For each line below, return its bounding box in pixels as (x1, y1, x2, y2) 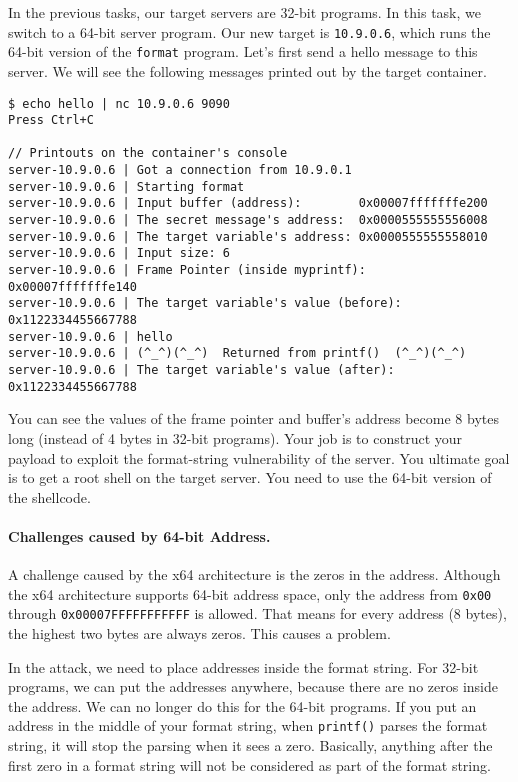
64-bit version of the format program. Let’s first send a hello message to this (8, 41, 478, 62)
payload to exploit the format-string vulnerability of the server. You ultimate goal (8, 447, 510, 468)
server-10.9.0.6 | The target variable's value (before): (8, 296, 402, 311)
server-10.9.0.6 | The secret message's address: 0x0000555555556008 (8, 213, 488, 228)
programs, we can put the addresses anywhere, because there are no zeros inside (8, 676, 498, 697)
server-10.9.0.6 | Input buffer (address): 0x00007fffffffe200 (8, 196, 488, 211)
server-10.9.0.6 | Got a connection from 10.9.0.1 (8, 163, 352, 178)
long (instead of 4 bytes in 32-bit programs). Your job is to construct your (8, 427, 463, 448)
